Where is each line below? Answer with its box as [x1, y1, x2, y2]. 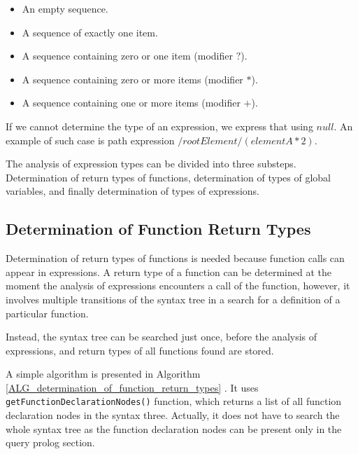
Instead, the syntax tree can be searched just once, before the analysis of [6, 329, 317, 344]
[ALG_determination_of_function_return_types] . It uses [6, 380, 259, 394]
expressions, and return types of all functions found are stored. [6, 343, 274, 357]
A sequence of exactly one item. [22, 25, 158, 39]
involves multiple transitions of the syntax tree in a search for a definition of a [6, 291, 341, 306]
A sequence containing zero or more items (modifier [22, 71, 243, 86]
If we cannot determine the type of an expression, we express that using [6, 118, 313, 133]
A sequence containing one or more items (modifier [22, 95, 241, 110]
